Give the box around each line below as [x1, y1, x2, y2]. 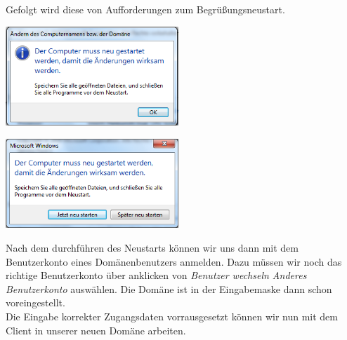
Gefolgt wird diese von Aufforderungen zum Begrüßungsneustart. [6, 2, 285, 16]
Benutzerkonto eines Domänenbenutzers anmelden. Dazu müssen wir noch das [6, 254, 342, 268]
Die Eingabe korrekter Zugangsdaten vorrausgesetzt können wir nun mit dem [6, 309, 338, 323]
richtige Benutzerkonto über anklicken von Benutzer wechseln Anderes [6, 268, 307, 283]
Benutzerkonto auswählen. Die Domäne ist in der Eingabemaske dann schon [6, 281, 332, 296]
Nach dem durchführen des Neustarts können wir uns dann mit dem [6, 240, 299, 255]
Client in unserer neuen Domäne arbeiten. [6, 322, 186, 337]
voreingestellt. [6, 295, 65, 310]
